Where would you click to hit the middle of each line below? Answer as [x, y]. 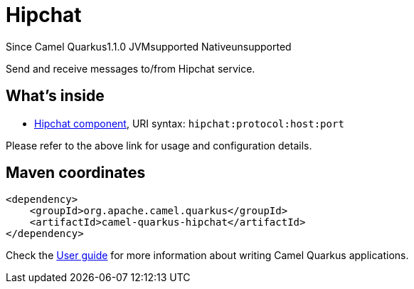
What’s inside [55, 96]
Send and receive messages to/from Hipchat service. [131, 68]
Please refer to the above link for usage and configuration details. [159, 145]
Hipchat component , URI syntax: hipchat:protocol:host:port [189, 123]
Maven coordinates [76, 173]
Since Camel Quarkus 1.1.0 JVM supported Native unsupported [149, 46]
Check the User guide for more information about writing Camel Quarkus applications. [207, 256]
